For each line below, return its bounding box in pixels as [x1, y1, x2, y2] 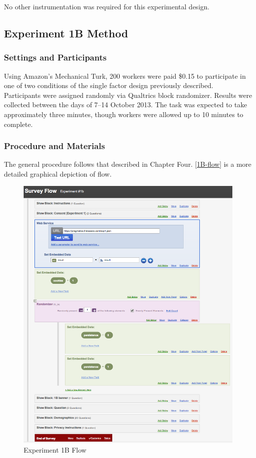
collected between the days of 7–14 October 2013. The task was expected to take [4, 99, 247, 110]
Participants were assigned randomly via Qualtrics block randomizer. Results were [4, 90, 252, 100]
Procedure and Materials [4, 140, 105, 152]
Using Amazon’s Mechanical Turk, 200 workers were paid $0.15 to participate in [4, 70, 246, 81]
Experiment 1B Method [4, 25, 128, 40]
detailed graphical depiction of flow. [4, 168, 112, 179]
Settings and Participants [4, 51, 107, 63]
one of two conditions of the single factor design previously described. [4, 80, 214, 91]
